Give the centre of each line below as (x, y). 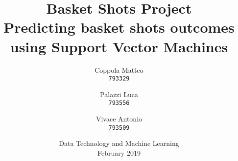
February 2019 (119, 152)
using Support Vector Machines (119, 46)
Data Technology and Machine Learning (119, 143)
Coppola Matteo (119, 70)
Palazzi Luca (119, 94)
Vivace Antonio (119, 119)
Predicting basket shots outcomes (119, 27)
